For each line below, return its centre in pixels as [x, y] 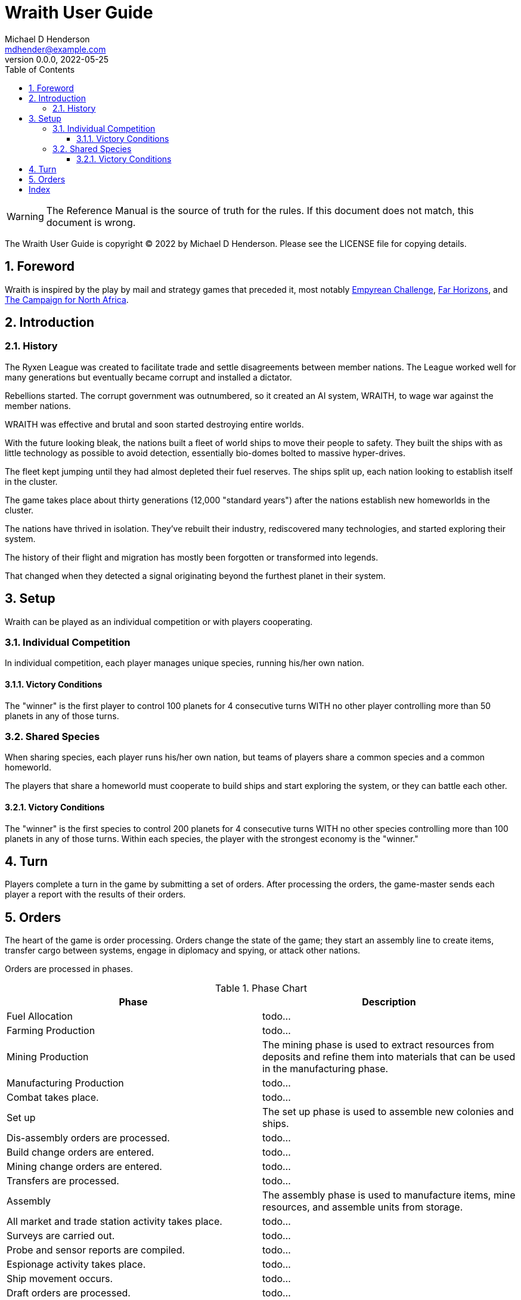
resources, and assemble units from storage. [363, 1207]
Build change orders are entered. [80, 1152]
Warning [25, 216]
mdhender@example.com [55, 49]
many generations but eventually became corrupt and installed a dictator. [148, 377]
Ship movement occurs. [60, 1279]
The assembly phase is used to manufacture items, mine [389, 1195]
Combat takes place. [53, 1098]
